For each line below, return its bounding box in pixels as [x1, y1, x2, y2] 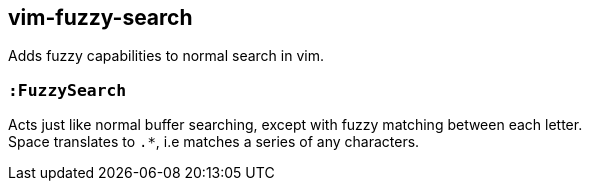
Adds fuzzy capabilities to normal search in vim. [8, 47, 324, 65]
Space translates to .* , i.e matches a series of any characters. [8, 133, 420, 151]
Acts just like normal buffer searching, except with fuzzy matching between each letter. [8, 116, 583, 134]
